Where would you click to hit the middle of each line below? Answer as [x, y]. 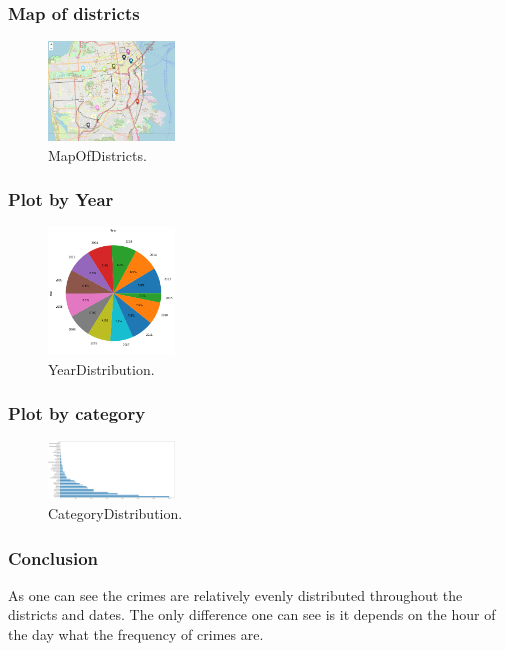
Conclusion [53, 557]
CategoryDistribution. [115, 513]
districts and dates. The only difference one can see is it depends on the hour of [252, 614]
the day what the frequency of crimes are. [136, 634]
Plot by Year [61, 199]
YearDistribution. [101, 368]
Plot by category [77, 413]
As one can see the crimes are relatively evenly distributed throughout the [235, 594]
